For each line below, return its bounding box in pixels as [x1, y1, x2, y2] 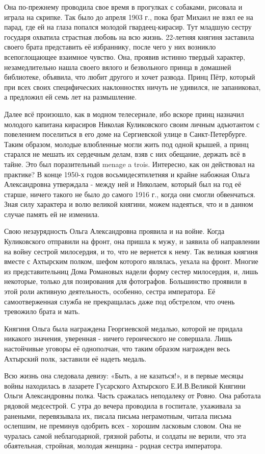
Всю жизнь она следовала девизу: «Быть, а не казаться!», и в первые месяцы [4, 370, 244, 381]
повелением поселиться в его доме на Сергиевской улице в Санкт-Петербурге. [4, 129, 247, 139]
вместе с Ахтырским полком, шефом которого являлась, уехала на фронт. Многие [4, 256, 258, 267]
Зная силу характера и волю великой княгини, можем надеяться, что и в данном [4, 199, 253, 209]
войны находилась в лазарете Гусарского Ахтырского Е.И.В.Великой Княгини [4, 380, 246, 391]
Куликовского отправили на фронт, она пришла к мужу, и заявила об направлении [4, 236, 260, 247]
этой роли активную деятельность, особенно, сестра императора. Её [4, 286, 216, 297]
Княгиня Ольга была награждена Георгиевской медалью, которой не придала [4, 323, 243, 333]
